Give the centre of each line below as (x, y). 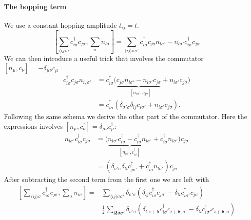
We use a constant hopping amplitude (60, 25)
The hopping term (35, 6)
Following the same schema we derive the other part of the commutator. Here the (126, 116)
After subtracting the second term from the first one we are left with (106, 179)
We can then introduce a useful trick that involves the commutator (104, 58)
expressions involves (33, 126)
